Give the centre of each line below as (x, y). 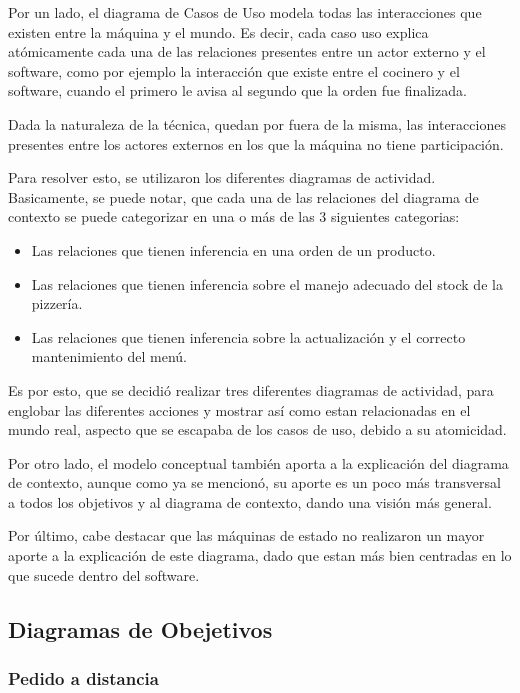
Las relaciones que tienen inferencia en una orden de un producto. (233, 249)
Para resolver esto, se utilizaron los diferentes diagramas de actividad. (222, 177)
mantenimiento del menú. (109, 356)
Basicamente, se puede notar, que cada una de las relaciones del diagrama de (243, 196)
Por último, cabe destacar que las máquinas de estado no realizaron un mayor (246, 535)
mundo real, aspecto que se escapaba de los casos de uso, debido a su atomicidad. (257, 429)
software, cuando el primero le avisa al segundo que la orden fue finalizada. (237, 90)
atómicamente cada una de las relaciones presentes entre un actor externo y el (247, 51)
